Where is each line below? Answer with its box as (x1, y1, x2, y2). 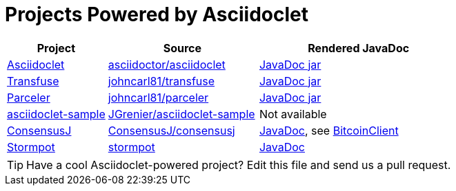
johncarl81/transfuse (108, 74, 215, 88)
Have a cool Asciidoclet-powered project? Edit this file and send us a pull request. (26, 157, 451, 172)
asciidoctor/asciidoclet (108, 57, 226, 71)
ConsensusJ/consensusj (108, 123, 235, 137)
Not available (259, 106, 327, 121)
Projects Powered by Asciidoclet (5, 3, 308, 26)
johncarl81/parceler (108, 90, 209, 104)
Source (163, 41, 201, 55)
